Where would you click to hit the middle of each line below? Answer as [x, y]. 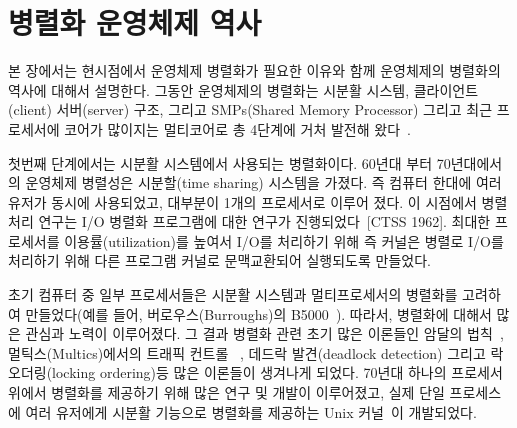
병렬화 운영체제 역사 [135, 22]
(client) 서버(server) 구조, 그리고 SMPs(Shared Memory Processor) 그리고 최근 [250, 109]
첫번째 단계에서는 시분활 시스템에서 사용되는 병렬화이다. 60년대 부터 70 [229, 162]
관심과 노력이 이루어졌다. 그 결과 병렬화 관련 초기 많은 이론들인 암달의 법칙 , [264, 333]
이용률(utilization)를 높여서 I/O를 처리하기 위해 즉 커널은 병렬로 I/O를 [284, 240]
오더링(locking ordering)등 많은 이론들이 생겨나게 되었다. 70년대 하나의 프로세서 [255, 372]
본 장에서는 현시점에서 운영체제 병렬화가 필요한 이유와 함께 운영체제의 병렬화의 [254, 70]
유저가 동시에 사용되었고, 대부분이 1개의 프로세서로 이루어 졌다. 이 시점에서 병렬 [258, 201]
